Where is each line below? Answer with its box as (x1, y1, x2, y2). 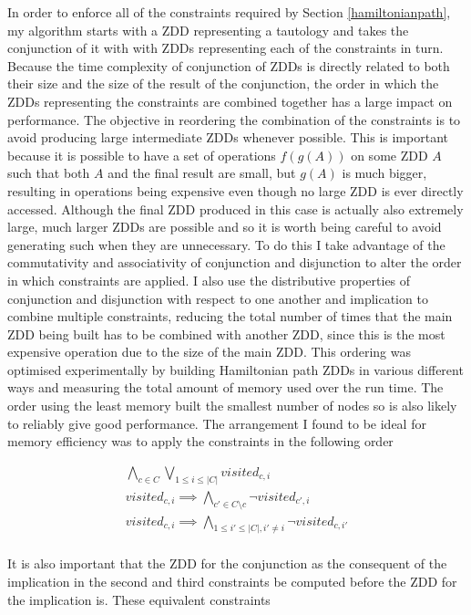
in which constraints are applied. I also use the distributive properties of (7, 270, 411, 289)
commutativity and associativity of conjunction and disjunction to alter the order (7, 253, 462, 272)
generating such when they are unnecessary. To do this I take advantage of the (7, 235, 445, 254)
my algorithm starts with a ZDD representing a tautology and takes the (7, 20, 409, 39)
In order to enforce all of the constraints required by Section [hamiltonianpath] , (7, 3, 451, 21)
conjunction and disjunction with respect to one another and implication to (7, 288, 428, 307)
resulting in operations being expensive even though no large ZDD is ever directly (7, 181, 464, 200)
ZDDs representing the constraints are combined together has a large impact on (7, 91, 453, 110)
